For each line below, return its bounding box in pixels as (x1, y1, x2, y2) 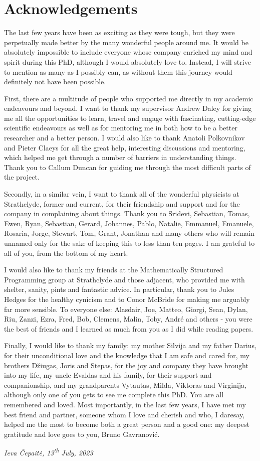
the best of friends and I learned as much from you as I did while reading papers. (4, 323, 253, 334)
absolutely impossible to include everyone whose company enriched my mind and (4, 47, 252, 57)
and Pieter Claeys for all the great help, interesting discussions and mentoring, (4, 142, 245, 152)
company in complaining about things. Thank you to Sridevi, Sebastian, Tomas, (4, 208, 250, 219)
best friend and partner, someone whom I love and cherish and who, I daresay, (4, 409, 245, 419)
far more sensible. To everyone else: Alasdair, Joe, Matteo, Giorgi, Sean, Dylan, (4, 303, 248, 314)
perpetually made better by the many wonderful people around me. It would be (4, 37, 248, 47)
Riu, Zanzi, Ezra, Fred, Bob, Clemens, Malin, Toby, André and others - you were (4, 314, 252, 324)
